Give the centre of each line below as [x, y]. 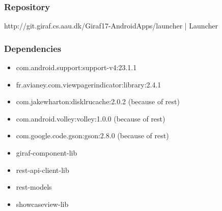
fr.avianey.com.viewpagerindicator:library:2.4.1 [89, 84]
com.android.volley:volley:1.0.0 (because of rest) [91, 118]
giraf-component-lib [47, 153]
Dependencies [33, 48]
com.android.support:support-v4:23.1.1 [76, 67]
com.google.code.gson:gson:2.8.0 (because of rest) [92, 135]
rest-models [34, 187]
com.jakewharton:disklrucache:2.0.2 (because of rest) [98, 101]
